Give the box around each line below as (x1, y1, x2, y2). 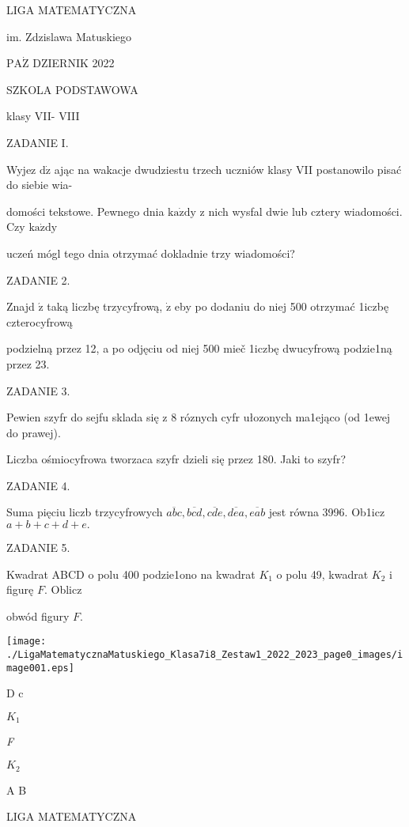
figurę (6, 581, 34, 598)
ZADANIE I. (6, 134, 69, 150)
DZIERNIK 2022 (32, 55, 115, 71)
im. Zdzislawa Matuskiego (6, 28, 132, 44)
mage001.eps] (6, 662, 74, 674)
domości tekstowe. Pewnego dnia (6, 202, 165, 219)
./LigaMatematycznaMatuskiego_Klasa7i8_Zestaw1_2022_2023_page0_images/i (6, 649, 403, 661)
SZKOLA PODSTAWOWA (6, 81, 138, 97)
